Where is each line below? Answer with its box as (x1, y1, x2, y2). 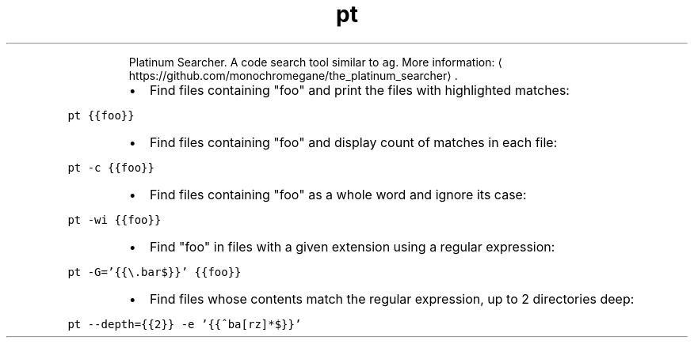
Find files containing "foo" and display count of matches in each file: (149, 134, 558, 150)
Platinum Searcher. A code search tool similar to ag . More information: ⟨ (128, 55, 502, 69)
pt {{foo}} (67, 108, 135, 122)
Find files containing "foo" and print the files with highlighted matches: (149, 81, 570, 98)
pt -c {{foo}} (67, 161, 154, 174)
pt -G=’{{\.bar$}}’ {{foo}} (67, 265, 242, 278)
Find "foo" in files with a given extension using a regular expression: (149, 238, 555, 255)
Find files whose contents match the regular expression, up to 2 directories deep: (149, 290, 635, 307)
